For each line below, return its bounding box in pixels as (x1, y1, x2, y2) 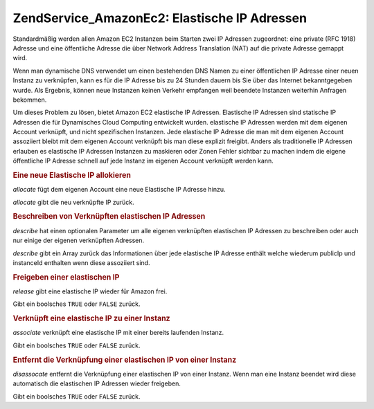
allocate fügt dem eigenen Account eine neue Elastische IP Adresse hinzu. (12, 185, 226, 194)
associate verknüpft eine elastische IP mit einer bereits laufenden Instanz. (12, 329, 224, 337)
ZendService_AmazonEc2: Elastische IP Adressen (12, 10, 308, 26)
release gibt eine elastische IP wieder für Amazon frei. (12, 287, 168, 296)
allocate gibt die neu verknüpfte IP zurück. (12, 198, 134, 206)
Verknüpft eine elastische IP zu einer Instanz (12, 313, 170, 323)
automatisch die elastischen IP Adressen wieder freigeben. (12, 379, 181, 388)
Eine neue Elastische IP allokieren (12, 170, 132, 180)
